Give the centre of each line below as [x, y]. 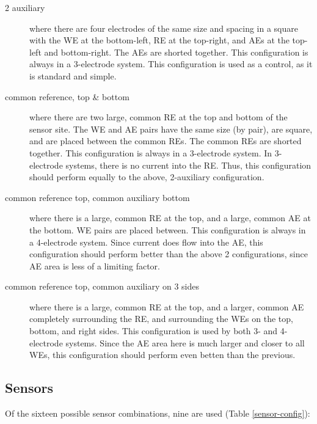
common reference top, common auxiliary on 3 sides [102, 286]
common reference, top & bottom [67, 96]
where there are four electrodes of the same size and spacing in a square [164, 28]
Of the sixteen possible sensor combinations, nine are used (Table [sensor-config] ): [158, 413]
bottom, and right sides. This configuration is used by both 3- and [154, 331]
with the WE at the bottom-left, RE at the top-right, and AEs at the [159, 40]
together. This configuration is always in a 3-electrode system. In [151, 152]
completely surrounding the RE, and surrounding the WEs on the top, [161, 319]
